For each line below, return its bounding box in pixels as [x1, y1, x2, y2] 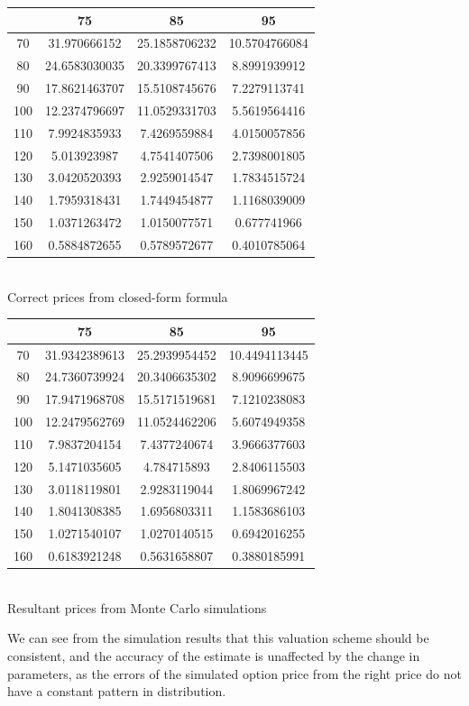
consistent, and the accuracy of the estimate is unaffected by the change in [7, 646, 420, 665]
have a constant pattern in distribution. [7, 682, 226, 701]
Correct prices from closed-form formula [7, 287, 228, 306]
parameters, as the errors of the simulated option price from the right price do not [7, 664, 462, 683]
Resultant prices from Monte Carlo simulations [7, 598, 267, 617]
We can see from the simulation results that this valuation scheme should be [7, 628, 429, 647]
